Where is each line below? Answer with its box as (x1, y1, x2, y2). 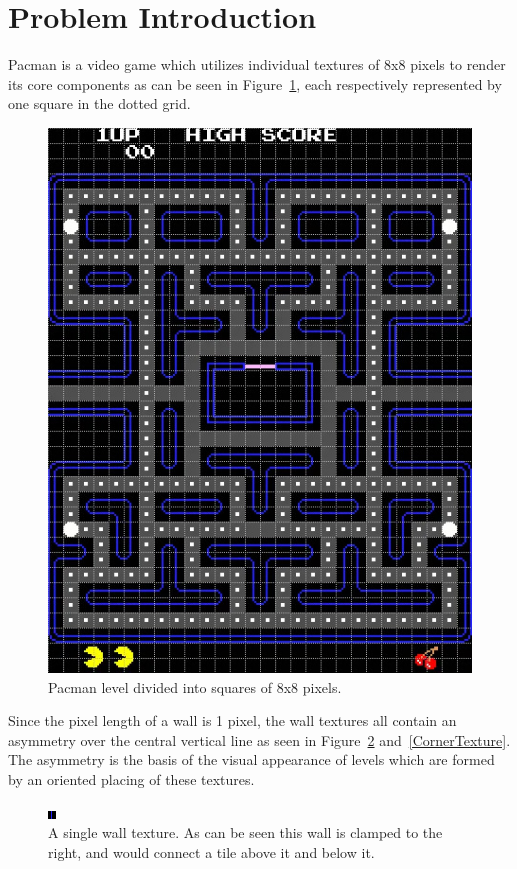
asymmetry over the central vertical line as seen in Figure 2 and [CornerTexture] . (8, 729, 511, 750)
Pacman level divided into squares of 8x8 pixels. (48, 676, 342, 697)
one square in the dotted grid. (8, 93, 191, 114)
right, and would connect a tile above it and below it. (48, 841, 375, 862)
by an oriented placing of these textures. (8, 769, 255, 790)
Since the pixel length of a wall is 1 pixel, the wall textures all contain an (8, 710, 457, 731)
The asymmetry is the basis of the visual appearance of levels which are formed (8, 749, 495, 770)
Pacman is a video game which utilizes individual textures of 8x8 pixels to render (8, 54, 506, 75)
